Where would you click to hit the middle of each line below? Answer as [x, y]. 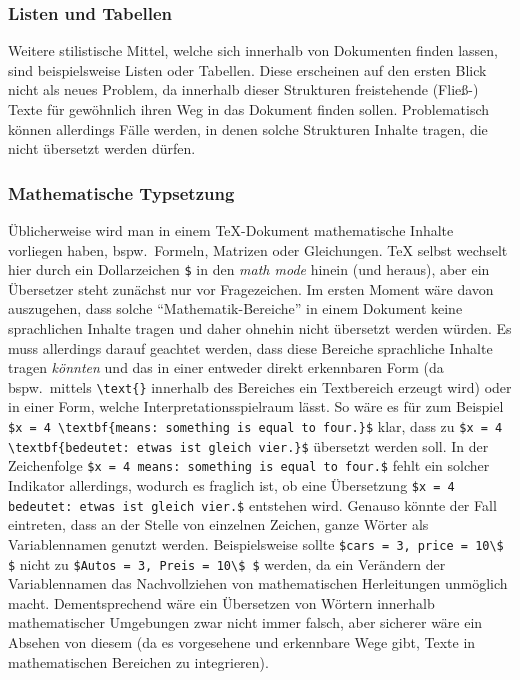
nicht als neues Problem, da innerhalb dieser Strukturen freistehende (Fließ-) [243, 89]
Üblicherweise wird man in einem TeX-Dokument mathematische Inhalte [231, 230]
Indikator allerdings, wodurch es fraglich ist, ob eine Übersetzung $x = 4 [231, 485]
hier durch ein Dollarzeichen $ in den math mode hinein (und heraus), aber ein [249, 269]
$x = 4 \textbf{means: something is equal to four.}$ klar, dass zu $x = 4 [255, 426]
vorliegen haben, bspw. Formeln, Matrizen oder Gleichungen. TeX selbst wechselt [258, 249]
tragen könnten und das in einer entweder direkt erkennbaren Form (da [226, 367]
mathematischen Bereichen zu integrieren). [138, 661]
